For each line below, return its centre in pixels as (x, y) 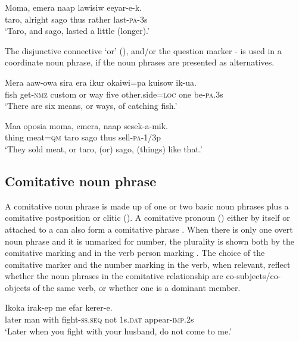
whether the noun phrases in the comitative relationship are (114, 276)
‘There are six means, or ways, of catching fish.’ (91, 106)
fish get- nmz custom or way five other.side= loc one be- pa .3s (114, 94)
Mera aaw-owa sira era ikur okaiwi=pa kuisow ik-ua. (101, 82)
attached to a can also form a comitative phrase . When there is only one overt (149, 229)
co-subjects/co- (253, 276)
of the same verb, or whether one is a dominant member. (137, 287)
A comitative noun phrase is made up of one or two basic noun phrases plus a (147, 206)
